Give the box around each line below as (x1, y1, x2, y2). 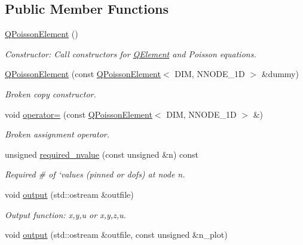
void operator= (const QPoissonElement (5, 108, 152, 120)
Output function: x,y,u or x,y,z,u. (5, 208, 126, 220)
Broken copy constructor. (5, 87, 96, 100)
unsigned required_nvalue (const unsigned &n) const (5, 148, 198, 160)
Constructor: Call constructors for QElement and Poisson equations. (5, 47, 256, 60)
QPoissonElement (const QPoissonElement (5, 68, 161, 80)
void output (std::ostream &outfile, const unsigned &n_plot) (5, 228, 228, 241)
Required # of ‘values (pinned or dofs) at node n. (5, 168, 185, 180)
